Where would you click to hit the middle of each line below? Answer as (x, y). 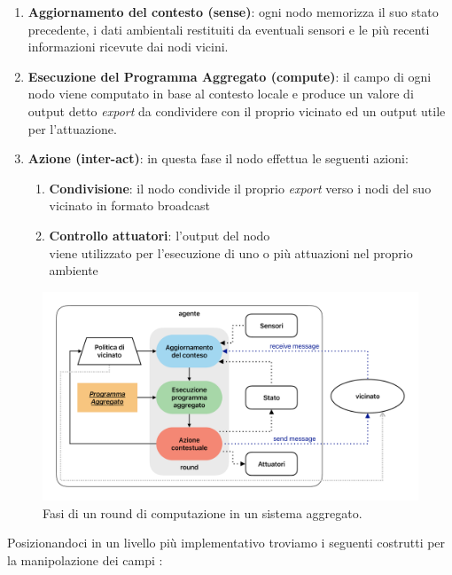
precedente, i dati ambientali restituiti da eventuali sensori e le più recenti (229, 29)
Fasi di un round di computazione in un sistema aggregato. (203, 512)
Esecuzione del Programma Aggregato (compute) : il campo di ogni (230, 76)
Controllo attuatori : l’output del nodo (160, 235)
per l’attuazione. (72, 128)
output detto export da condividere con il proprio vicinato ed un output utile (237, 110)
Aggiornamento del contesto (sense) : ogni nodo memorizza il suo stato (233, 12)
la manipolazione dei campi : (85, 559)
